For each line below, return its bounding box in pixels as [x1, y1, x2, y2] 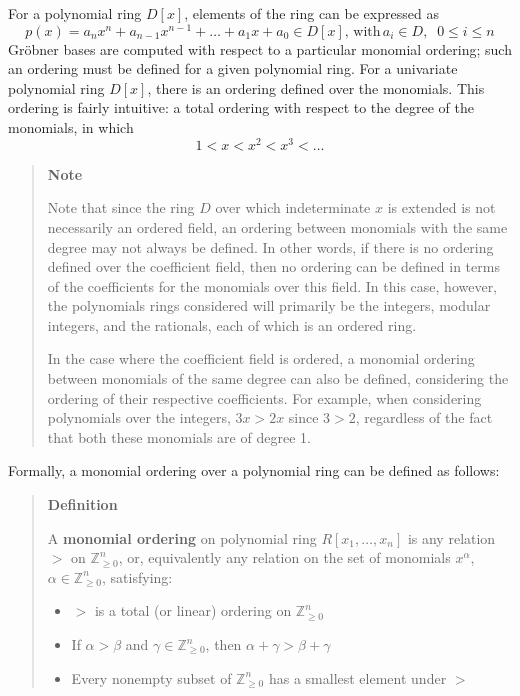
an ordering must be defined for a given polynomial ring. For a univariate [8, 58, 458, 79]
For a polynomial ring [8, 3, 142, 23]
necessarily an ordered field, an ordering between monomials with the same [47, 216, 508, 237]
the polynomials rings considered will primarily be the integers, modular [47, 295, 491, 316]
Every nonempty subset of [71, 667, 232, 688]
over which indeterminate [215, 197, 371, 218]
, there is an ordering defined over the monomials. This [147, 77, 485, 98]
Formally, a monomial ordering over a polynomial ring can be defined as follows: [8, 460, 500, 481]
